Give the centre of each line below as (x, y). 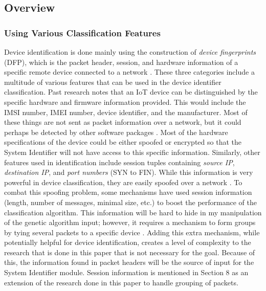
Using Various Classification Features (82, 32)
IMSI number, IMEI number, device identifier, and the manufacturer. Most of (126, 112)
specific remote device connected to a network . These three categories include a (129, 72)
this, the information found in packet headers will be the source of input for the (129, 262)
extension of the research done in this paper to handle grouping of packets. (121, 282)
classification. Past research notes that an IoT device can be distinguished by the (131, 92)
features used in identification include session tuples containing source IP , (119, 162)
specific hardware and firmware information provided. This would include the (125, 102)
